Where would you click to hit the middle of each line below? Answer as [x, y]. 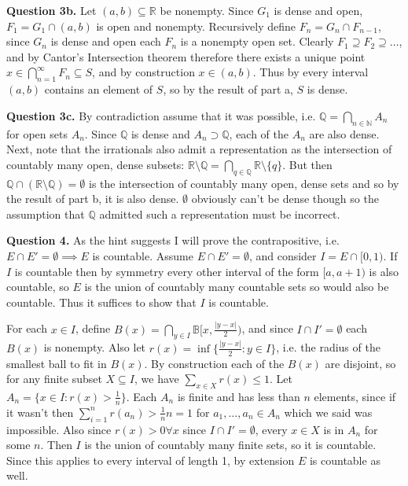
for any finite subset [54, 379]
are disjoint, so [360, 363]
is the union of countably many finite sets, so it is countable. [230, 445]
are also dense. [344, 133]
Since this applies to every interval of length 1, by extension [151, 460]
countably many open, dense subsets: [96, 164]
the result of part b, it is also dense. [93, 199]
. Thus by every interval [311, 72]
